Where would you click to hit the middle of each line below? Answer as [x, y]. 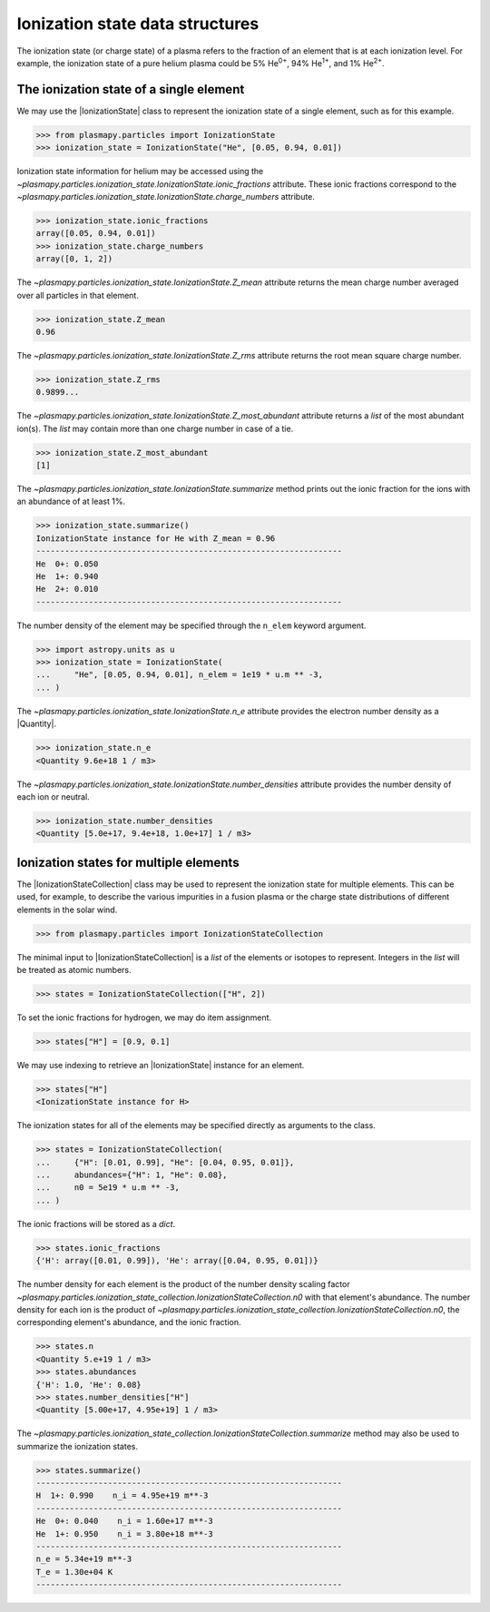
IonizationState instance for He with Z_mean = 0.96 [156, 538]
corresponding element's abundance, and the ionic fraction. [129, 1322]
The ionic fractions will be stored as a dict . [96, 1224]
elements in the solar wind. [67, 909]
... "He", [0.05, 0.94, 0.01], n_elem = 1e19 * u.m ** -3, [180, 675]
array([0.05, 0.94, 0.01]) [96, 233]
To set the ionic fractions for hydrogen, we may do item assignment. [144, 1017]
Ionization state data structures [138, 24]
